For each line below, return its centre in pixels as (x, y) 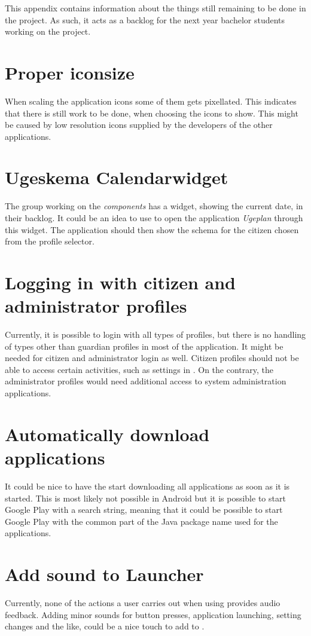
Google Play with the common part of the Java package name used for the (141, 521)
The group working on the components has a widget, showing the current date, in (154, 206)
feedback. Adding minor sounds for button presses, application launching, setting (153, 614)
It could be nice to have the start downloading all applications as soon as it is (147, 486)
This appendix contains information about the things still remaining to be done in (155, 8)
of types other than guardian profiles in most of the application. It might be (144, 346)
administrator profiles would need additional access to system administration (146, 381)
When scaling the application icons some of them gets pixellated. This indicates (151, 101)
